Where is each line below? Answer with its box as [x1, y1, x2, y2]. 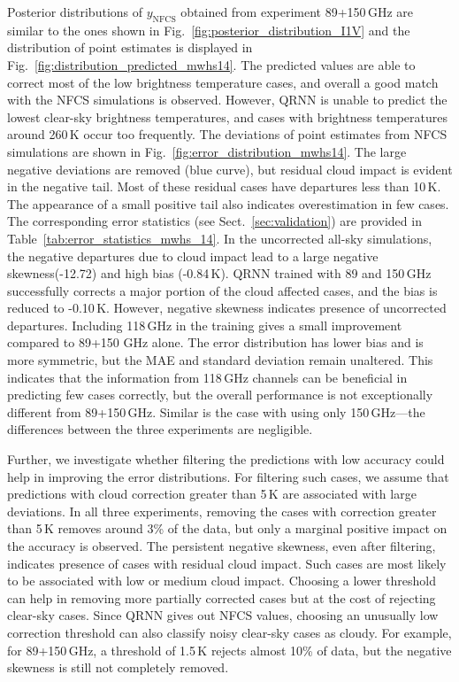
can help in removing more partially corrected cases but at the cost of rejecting [7, 588, 436, 607]
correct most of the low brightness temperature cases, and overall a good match [7, 73, 439, 91]
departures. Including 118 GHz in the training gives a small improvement [7, 315, 402, 334]
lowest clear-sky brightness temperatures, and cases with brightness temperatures [7, 107, 448, 126]
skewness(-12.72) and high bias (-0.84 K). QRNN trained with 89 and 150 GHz [7, 264, 432, 283]
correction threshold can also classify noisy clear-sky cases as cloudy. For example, [7, 623, 452, 641]
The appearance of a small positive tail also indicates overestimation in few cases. [7, 194, 449, 213]
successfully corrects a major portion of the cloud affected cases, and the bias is [7, 281, 438, 299]
